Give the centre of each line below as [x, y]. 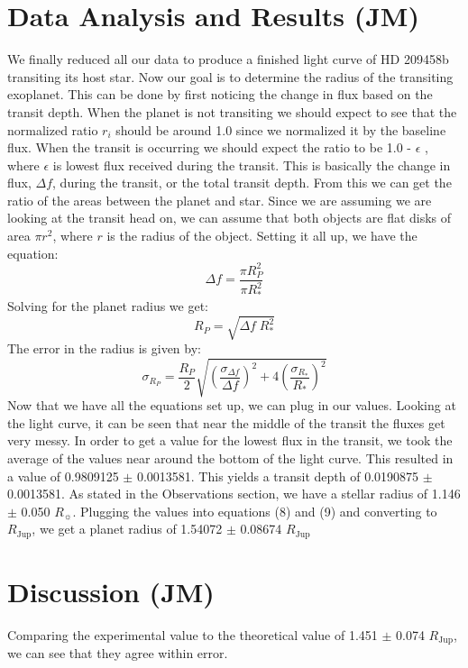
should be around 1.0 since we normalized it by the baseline [281, 129]
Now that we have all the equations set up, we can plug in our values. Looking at [232, 405]
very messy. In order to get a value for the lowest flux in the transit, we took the [230, 440]
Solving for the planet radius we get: [108, 305]
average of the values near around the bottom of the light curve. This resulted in [230, 458]
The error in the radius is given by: [104, 348]
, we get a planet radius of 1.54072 [127, 529]
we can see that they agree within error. [118, 653]
